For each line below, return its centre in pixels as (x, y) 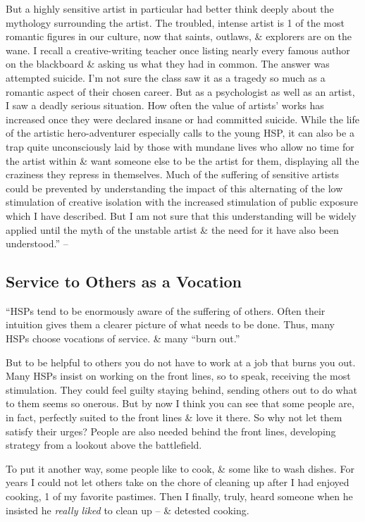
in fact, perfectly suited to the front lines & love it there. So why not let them (174, 417)
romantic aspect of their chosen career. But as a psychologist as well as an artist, (180, 91)
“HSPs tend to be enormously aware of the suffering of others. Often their (166, 310)
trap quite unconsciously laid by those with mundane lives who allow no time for (180, 146)
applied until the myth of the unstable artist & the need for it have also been (172, 229)
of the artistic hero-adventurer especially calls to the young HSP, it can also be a (180, 133)
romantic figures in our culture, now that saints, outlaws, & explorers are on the (179, 36)
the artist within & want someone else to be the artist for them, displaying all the (182, 160)
